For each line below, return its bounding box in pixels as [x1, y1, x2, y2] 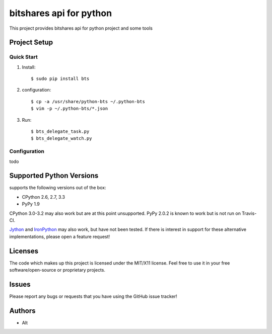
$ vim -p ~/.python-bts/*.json [31, 106, 108, 112]
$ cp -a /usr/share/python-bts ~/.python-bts [31, 99, 146, 104]
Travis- [242, 210, 257, 216]
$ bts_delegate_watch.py [31, 136, 92, 141]
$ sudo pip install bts [31, 76, 90, 81]
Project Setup [9, 38, 53, 47]
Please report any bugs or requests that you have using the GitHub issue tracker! [9, 293, 177, 299]
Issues [9, 280, 31, 289]
